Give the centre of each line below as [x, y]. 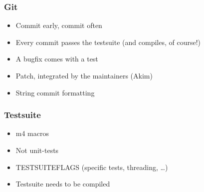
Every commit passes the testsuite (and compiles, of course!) [108, 42]
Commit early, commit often [59, 25]
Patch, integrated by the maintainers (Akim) [84, 75]
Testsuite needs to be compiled [63, 184]
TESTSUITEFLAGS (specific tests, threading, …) [92, 167]
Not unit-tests [37, 150]
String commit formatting [55, 92]
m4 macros [32, 133]
